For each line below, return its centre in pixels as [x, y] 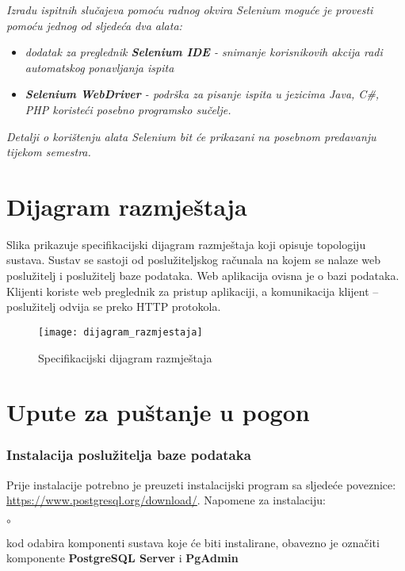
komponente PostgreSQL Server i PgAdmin [122, 558]
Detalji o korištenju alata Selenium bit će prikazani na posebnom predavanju [191, 136]
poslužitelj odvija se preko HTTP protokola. [114, 307]
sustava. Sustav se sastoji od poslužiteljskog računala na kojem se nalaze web [194, 260]
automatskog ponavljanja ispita [99, 67]
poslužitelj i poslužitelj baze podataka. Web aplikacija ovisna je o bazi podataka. [203, 276]
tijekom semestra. [49, 152]
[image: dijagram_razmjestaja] [120, 332]
